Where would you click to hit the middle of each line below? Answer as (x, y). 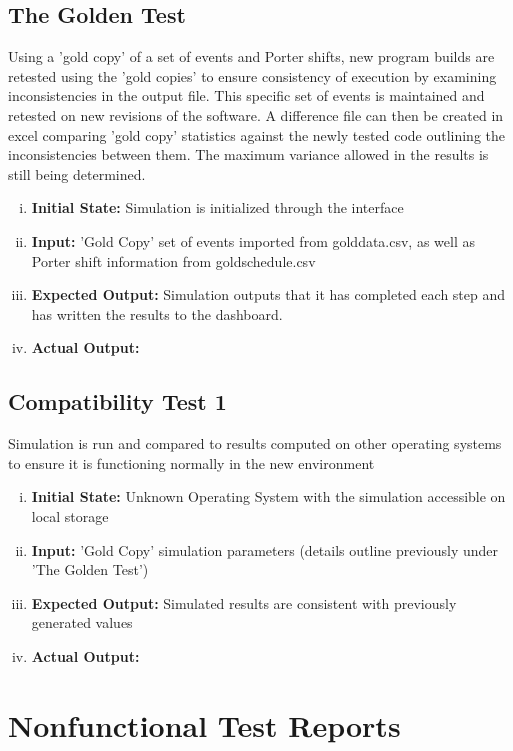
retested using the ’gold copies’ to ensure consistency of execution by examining (252, 75)
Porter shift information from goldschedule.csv (173, 260)
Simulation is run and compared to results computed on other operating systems (255, 443)
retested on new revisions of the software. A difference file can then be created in (256, 114)
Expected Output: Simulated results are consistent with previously (244, 602)
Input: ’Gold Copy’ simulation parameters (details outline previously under (265, 549)
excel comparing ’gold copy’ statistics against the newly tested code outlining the (257, 134)
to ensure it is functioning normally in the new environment (191, 462)
